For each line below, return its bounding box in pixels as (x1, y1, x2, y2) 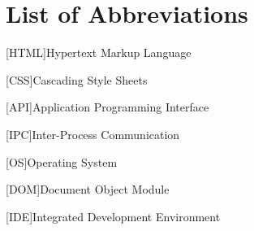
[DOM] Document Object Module (6, 181, 170, 198)
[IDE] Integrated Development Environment (6, 207, 221, 224)
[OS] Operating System (6, 153, 118, 170)
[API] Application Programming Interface (6, 98, 209, 115)
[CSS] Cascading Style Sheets (6, 71, 148, 88)
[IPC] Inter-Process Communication (6, 125, 180, 142)
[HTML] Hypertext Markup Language (6, 44, 192, 61)
